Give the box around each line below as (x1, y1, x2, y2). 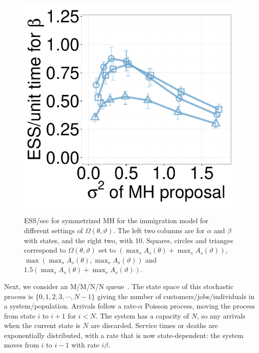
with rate (71, 340, 100, 350)
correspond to (24, 245, 66, 255)
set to (98, 245, 116, 255)
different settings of (24, 225, 83, 235)
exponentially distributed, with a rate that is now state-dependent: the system (4, 330, 244, 340)
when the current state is (4, 320, 81, 331)
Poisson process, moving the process (145, 301, 255, 311)
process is (4, 291, 33, 301)
